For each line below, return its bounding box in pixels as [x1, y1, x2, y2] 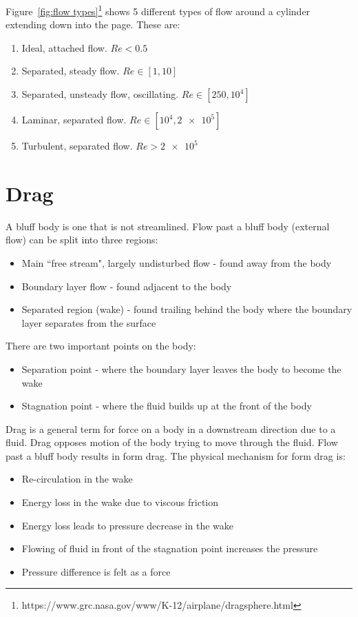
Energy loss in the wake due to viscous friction [21, 495, 219, 509]
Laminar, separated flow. [21, 112, 127, 127]
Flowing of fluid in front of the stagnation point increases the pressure [21, 541, 318, 556]
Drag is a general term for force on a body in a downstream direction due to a [6, 421, 336, 436]
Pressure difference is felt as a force [21, 564, 171, 578]
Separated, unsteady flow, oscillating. [21, 87, 179, 101]
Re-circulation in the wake [21, 472, 133, 486]
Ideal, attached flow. [21, 40, 107, 54]
